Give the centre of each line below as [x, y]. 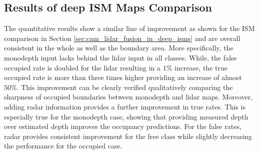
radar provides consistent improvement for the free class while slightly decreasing [128, 136]
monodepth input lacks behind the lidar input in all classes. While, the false [120, 57]
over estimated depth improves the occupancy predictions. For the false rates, [123, 126]
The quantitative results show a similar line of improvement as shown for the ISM [129, 28]
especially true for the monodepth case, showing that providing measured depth [126, 116]
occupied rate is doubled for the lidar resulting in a [82, 67]
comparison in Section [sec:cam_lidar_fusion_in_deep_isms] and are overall [122, 38]
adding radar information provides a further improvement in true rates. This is [125, 106]
